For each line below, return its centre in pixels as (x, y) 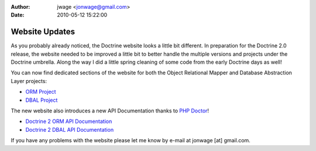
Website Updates (43, 32)
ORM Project (41, 92)
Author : (20, 7)
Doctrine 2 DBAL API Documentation (70, 129)
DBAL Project (42, 100)
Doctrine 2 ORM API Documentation (69, 121)
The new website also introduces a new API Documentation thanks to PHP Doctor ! (110, 111)
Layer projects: (29, 81)
